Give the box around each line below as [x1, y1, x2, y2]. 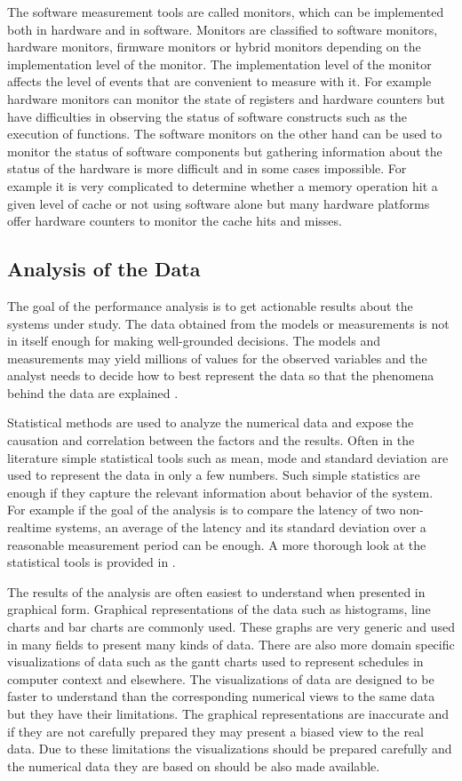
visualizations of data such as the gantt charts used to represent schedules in [7, 652, 424, 671]
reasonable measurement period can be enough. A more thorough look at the [7, 535, 426, 554]
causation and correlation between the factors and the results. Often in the [7, 431, 415, 450]
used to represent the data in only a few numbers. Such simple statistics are [7, 466, 420, 484]
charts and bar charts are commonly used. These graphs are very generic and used [7, 618, 455, 636]
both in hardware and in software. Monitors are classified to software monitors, [7, 20, 438, 38]
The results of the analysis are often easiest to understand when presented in [7, 582, 426, 601]
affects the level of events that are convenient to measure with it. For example [7, 72, 432, 91]
